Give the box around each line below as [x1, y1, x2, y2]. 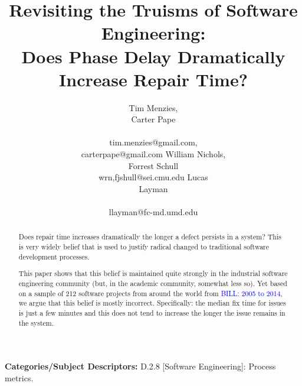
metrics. [5, 371, 34, 384]
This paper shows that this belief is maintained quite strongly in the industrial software [18, 268, 288, 278]
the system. [18, 317, 54, 327]
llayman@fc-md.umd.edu [109, 206, 198, 218]
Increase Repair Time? [59, 67, 248, 91]
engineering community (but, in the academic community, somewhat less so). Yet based [18, 278, 287, 288]
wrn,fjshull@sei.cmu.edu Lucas [99, 171, 208, 183]
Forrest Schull [128, 159, 179, 171]
